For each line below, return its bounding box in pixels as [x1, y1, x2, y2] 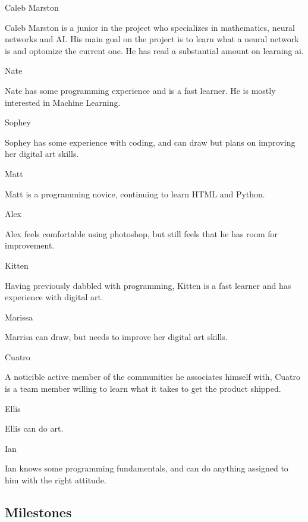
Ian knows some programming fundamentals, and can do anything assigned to [5, 462, 288, 474]
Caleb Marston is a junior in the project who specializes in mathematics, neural [5, 21, 295, 33]
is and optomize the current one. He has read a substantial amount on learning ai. [5, 44, 304, 56]
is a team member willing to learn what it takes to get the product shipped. [5, 382, 281, 395]
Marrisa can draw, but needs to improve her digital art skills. [5, 331, 228, 343]
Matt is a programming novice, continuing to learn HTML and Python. [5, 187, 265, 200]
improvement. [5, 239, 55, 251]
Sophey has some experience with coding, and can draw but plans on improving [5, 136, 296, 148]
